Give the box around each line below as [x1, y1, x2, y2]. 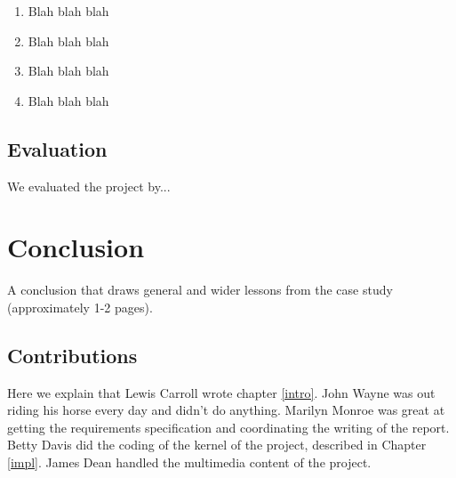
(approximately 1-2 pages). [7, 297, 153, 316]
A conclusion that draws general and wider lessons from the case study [7, 280, 393, 299]
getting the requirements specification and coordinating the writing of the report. [7, 417, 450, 436]
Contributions [7, 341, 138, 369]
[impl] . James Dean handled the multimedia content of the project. [7, 453, 372, 472]
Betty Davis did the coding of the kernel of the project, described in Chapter [7, 435, 427, 454]
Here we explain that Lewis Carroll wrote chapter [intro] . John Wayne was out [7, 383, 436, 401]
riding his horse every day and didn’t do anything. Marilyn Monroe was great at [7, 401, 445, 419]
